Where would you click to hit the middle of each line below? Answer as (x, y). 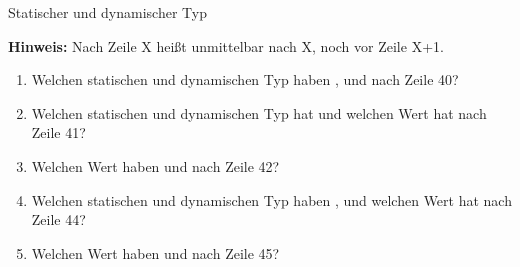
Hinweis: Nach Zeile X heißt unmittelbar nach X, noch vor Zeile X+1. (226, 45)
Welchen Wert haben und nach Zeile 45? (155, 252)
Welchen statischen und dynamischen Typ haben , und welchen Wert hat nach (271, 199)
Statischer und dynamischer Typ (107, 12)
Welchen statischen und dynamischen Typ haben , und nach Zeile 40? (245, 79)
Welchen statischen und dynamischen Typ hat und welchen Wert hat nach (259, 112)
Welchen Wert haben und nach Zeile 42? (155, 165)
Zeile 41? (58, 132)
